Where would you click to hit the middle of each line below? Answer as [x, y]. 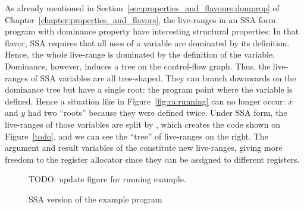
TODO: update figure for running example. [107, 179]
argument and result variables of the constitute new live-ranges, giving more [144, 148]
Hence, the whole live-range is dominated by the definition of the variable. [140, 54]
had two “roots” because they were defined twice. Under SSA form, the [157, 113]
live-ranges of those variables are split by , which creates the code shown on [142, 124]
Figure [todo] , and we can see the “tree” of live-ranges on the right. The [137, 136]
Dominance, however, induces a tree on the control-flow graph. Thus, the [138, 66]
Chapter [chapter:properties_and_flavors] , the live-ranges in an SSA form [140, 19]
